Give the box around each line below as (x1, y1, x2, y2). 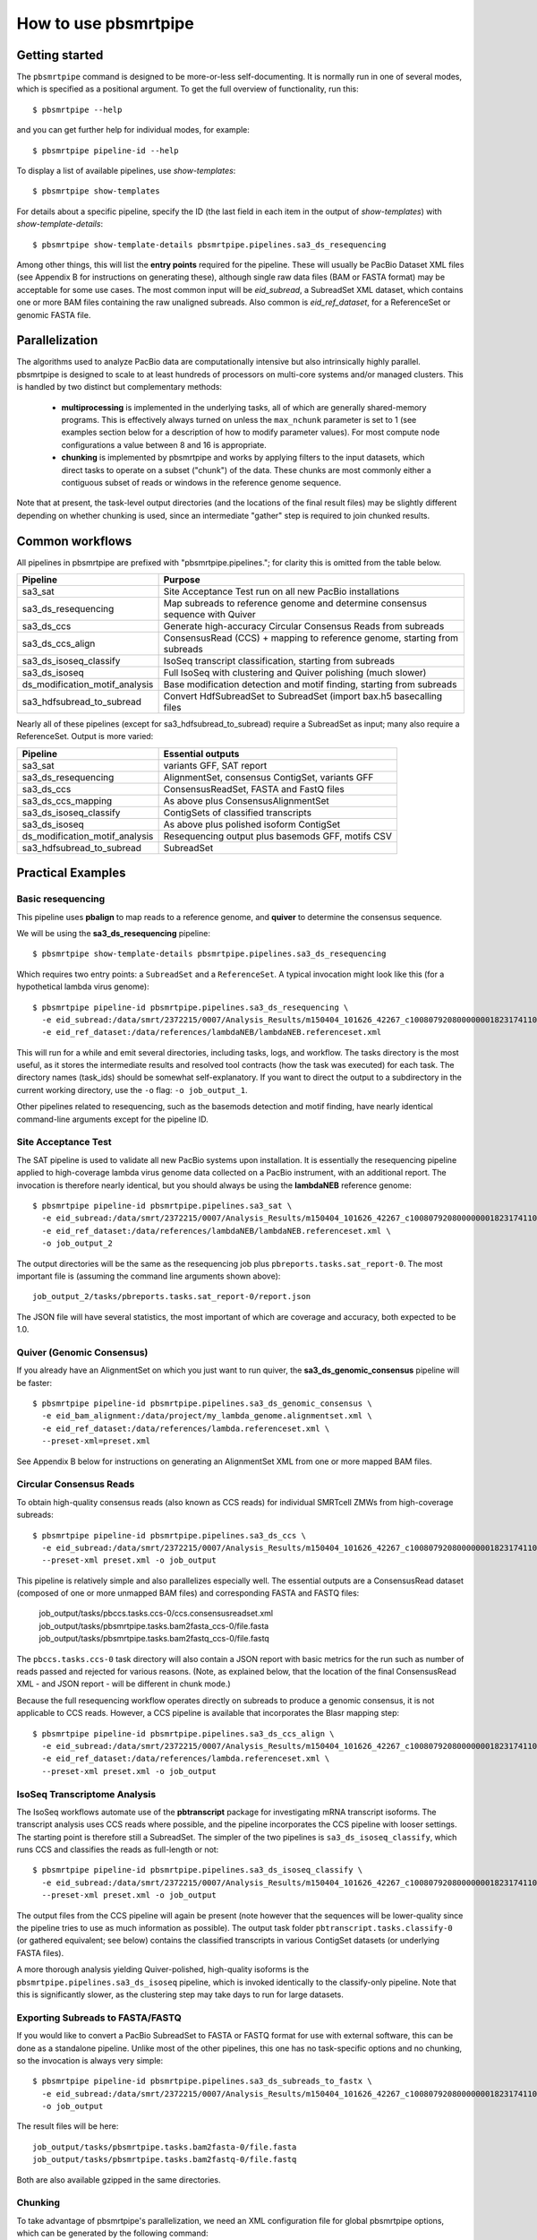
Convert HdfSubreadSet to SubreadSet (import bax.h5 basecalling (163, 690, 443, 702)
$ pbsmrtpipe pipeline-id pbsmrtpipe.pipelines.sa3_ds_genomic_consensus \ (32, 1399, 372, 1409)
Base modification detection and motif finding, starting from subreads (163, 678, 457, 691)
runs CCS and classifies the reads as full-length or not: (16, 1844, 219, 1855)
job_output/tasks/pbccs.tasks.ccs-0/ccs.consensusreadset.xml (38, 1608, 273, 1619)
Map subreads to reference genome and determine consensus (163, 597, 427, 609)
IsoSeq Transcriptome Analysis (16, 1788, 157, 1800)
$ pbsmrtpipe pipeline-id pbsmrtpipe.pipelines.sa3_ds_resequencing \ (32, 1002, 349, 1012)
